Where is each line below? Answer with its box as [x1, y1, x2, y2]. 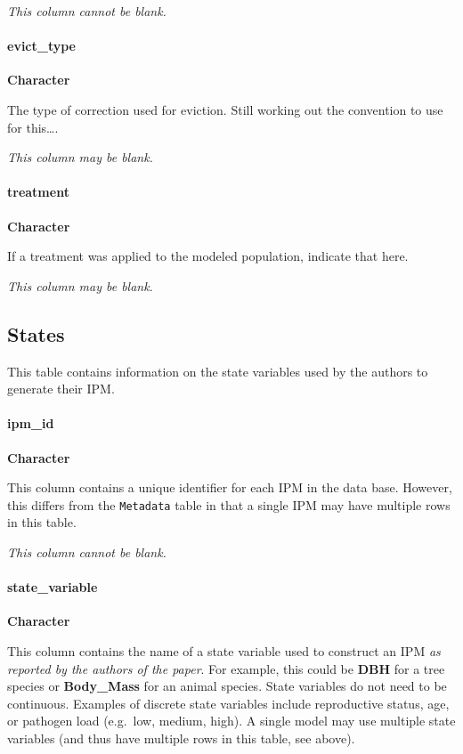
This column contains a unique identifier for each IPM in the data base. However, [7, 478, 452, 497]
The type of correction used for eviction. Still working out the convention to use [7, 100, 443, 118]
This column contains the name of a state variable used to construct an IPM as [7, 641, 441, 660]
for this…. [7, 118, 59, 136]
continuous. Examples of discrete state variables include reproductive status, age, [7, 693, 450, 712]
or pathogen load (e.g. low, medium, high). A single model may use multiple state [7, 711, 456, 730]
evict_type [7, 36, 76, 55]
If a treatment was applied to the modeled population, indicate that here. [7, 247, 409, 265]
